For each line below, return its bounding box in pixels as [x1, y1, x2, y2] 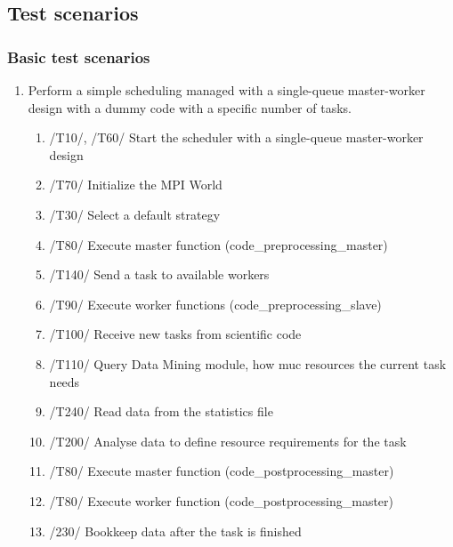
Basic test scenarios [7, 45, 150, 68]
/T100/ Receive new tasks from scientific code [49, 325, 302, 343]
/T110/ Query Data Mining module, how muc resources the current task [49, 354, 447, 373]
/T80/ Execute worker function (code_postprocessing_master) [49, 491, 394, 510]
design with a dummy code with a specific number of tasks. [28, 98, 352, 117]
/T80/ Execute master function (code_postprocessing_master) [49, 462, 394, 480]
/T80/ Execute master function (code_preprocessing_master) [49, 235, 388, 253]
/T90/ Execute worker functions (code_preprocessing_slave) [49, 294, 382, 313]
